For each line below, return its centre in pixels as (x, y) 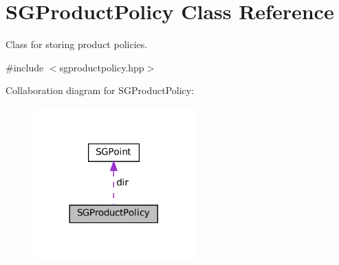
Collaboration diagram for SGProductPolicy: (100, 90)
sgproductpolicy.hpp (102, 67)
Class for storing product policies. (77, 44)
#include (25, 67)
